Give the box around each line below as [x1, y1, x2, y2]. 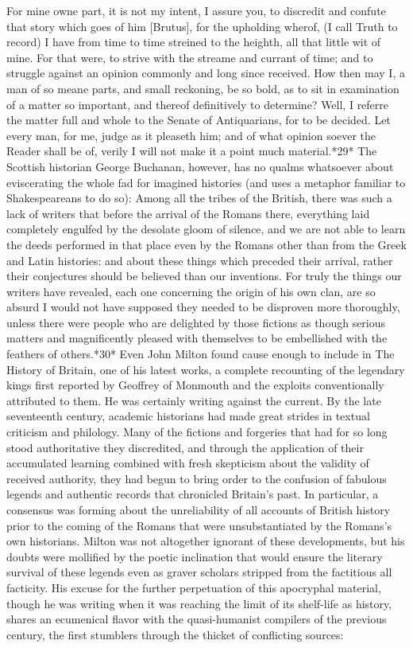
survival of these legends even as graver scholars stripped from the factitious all [6, 564, 392, 580]
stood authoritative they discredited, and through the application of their [6, 439, 364, 455]
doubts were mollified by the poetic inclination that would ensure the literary [6, 548, 383, 564]
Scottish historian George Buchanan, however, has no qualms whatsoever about [6, 158, 394, 174]
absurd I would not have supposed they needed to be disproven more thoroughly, [6, 299, 400, 315]
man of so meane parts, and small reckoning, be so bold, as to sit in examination [6, 80, 399, 96]
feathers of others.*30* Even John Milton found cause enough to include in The [6, 345, 395, 362]
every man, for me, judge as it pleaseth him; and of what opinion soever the [6, 127, 376, 143]
